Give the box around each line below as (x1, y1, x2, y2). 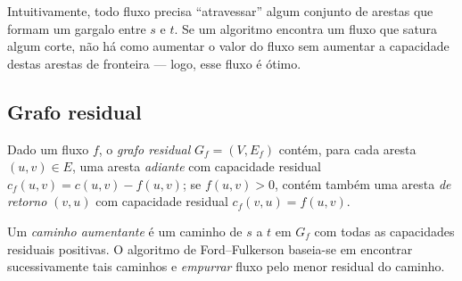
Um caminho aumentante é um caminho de (7, 221, 243, 240)
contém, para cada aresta (278, 139, 417, 158)
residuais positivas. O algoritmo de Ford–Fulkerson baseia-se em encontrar (7, 239, 413, 258)
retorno (7, 192, 47, 211)
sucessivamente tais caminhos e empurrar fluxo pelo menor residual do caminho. (7, 257, 445, 276)
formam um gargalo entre (7, 19, 146, 37)
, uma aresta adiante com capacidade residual (71, 157, 321, 176)
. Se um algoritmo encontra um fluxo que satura (174, 19, 438, 37)
